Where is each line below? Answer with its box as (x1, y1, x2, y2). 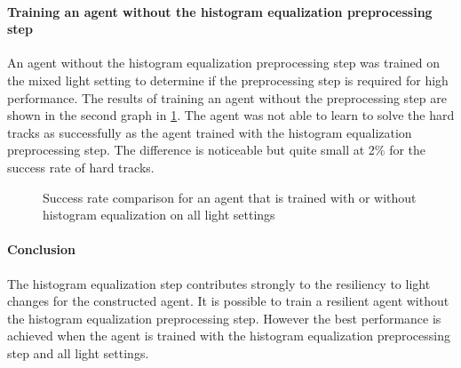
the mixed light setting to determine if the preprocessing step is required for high (7, 70, 449, 89)
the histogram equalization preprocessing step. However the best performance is (7, 308, 441, 327)
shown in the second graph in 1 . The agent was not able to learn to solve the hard (7, 106, 455, 124)
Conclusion (7, 240, 76, 259)
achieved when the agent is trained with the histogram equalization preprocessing (7, 326, 451, 345)
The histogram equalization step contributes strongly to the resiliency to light (7, 274, 431, 292)
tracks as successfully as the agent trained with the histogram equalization (7, 123, 412, 141)
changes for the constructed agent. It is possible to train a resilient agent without (7, 292, 449, 310)
